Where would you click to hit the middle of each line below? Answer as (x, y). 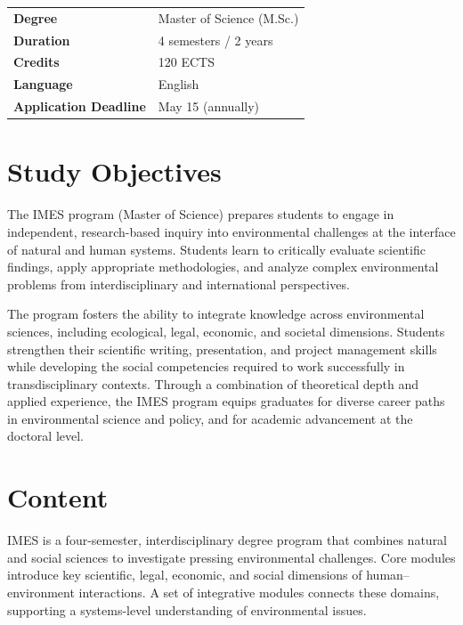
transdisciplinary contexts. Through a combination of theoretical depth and (213, 383)
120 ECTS (187, 62)
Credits (37, 62)
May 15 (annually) (209, 106)
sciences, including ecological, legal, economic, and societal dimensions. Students (226, 331)
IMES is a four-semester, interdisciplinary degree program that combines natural (227, 540)
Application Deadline (80, 106)
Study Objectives (114, 171)
